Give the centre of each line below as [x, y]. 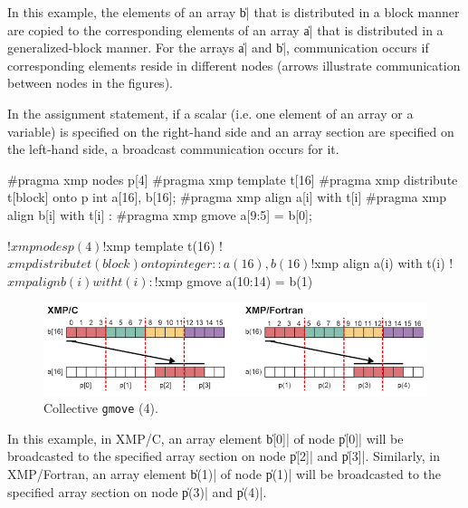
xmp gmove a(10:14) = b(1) [235, 280]
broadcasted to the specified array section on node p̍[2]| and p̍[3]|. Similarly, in [224, 456]
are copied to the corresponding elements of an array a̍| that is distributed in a [225, 29]
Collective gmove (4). [101, 408]
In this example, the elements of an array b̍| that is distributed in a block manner [234, 12]
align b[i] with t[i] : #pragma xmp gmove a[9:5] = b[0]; [160, 214]
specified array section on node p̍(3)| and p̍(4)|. [137, 491]
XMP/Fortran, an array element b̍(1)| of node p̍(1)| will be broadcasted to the [224, 474]
